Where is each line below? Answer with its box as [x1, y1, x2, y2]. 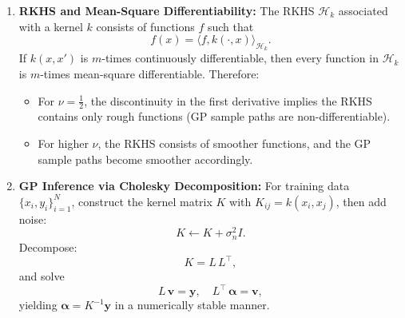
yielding [18, 296, 58, 313]
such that [207, 18, 254, 34]
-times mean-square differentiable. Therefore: [40, 65, 260, 81]
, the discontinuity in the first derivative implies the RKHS [84, 92, 372, 109]
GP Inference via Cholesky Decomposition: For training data [18, 177, 350, 194]
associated [338, 2, 388, 18]
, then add [336, 193, 387, 209]
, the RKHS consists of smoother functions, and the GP [97, 135, 371, 151]
